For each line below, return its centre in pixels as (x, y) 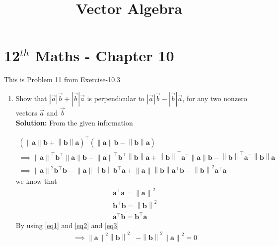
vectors (26, 113)
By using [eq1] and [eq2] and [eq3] (67, 225)
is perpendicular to (116, 98)
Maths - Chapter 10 (105, 56)
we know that (36, 181)
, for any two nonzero (215, 98)
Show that (31, 98)
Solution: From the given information (74, 122)
